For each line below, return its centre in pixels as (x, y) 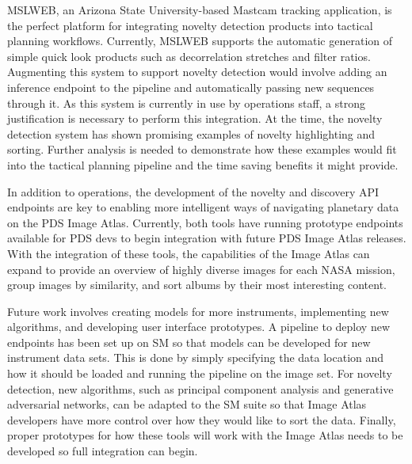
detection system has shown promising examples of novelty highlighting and (191, 133)
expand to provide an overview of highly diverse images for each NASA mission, (201, 269)
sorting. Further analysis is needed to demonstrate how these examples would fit (202, 149)
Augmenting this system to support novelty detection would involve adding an (197, 72)
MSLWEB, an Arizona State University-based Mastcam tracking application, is (200, 10)
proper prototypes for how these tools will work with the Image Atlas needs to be (205, 435)
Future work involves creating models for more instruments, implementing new (198, 311)
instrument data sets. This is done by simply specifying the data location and (196, 358)
